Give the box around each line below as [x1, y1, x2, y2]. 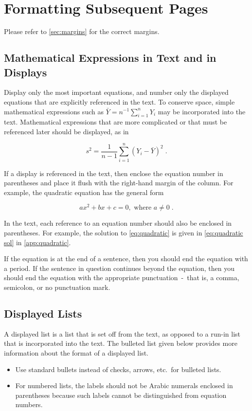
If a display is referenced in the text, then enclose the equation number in [4, 168, 223, 178]
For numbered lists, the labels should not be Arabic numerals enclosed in [15, 380, 233, 391]
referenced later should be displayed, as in [4, 126, 129, 136]
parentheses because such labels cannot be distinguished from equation [15, 390, 227, 400]
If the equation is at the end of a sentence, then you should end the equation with [4, 253, 248, 264]
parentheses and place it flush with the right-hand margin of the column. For [4, 178, 234, 188]
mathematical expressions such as [4, 106, 104, 116]
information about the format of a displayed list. [4, 348, 148, 358]
